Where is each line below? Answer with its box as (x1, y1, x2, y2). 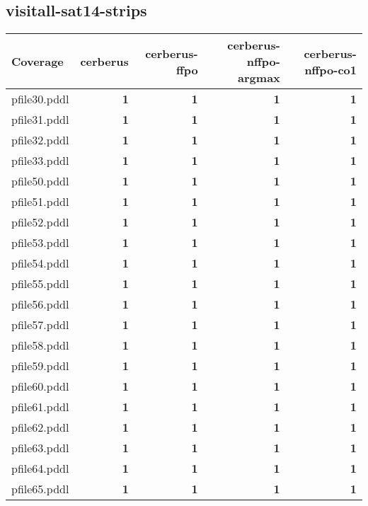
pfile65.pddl (11, 481, 69, 498)
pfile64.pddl (11, 460, 69, 477)
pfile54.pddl (11, 255, 69, 272)
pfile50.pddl (11, 173, 69, 190)
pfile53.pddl (11, 234, 69, 251)
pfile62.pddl (11, 419, 69, 436)
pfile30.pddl (11, 91, 69, 108)
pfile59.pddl (11, 357, 69, 374)
